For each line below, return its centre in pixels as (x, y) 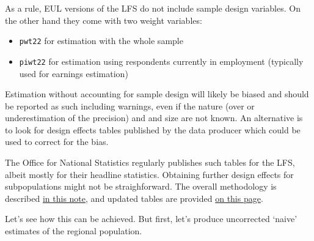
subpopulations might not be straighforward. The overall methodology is (141, 186)
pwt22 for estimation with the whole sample (101, 41)
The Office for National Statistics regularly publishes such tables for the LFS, (150, 162)
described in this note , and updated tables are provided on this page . (134, 198)
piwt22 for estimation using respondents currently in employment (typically (161, 61)
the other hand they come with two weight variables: (104, 20)
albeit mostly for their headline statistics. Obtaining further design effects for (149, 174)
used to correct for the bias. (57, 142)
